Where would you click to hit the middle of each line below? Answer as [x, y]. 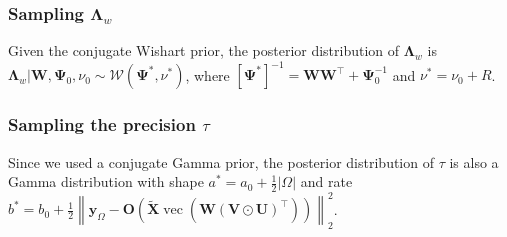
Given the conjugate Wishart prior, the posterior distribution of [204, 50]
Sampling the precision [102, 124]
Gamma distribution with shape [106, 181]
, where [207, 74]
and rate [326, 181]
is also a [474, 161]
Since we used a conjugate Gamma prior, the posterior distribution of [221, 161]
